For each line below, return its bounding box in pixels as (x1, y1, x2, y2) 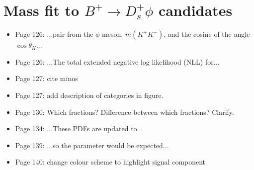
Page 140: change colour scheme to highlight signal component (15, 157, 206, 167)
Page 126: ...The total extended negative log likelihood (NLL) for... (15, 56, 220, 67)
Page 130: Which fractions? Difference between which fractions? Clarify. (15, 106, 234, 117)
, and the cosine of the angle (164, 29, 250, 39)
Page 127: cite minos (15, 73, 78, 84)
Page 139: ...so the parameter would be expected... (15, 140, 169, 150)
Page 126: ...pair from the (15, 29, 93, 39)
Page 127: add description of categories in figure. (15, 89, 164, 100)
